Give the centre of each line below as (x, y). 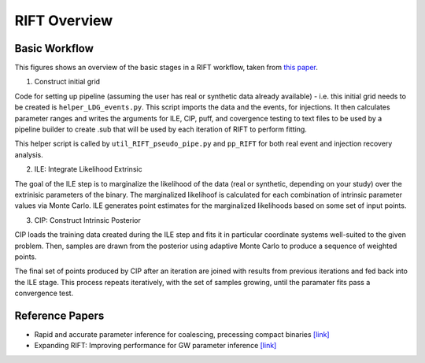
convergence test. (44, 293)
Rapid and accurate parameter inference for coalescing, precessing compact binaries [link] (182, 334)
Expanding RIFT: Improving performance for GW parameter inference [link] (155, 346)
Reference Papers (59, 315)
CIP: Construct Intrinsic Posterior (87, 220)
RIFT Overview (64, 20)
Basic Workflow (54, 48)
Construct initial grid (67, 82)
